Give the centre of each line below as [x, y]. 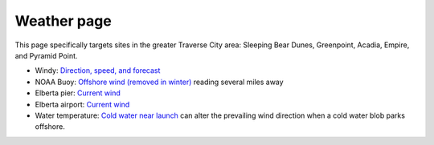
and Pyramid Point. [46, 55]
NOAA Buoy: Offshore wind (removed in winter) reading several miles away [160, 82]
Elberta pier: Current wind [78, 93]
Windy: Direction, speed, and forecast [98, 70]
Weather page [63, 21]
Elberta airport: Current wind [82, 104]
